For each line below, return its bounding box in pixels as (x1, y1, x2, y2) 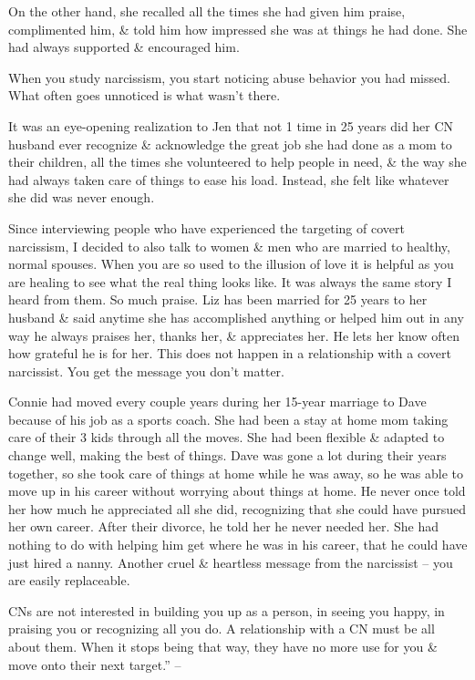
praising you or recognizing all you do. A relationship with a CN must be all (8, 619, 435, 638)
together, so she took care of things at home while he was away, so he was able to (8, 463, 463, 482)
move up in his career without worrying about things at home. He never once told (8, 481, 466, 500)
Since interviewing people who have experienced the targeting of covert (8, 218, 405, 237)
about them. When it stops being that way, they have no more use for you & (8, 637, 438, 655)
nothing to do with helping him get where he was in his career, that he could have (8, 535, 468, 554)
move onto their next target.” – (8, 654, 181, 674)
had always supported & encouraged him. (8, 37, 240, 57)
